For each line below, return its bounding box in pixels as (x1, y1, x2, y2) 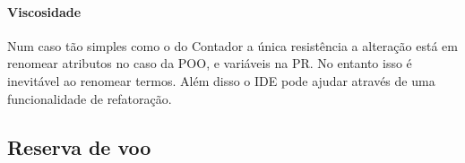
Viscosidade (7, 2, 82, 21)
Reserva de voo (7, 133, 151, 160)
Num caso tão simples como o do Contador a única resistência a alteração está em (7, 36, 458, 55)
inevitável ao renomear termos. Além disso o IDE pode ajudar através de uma (7, 71, 435, 90)
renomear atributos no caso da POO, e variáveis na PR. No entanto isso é (7, 54, 412, 73)
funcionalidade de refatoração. (7, 89, 172, 107)
